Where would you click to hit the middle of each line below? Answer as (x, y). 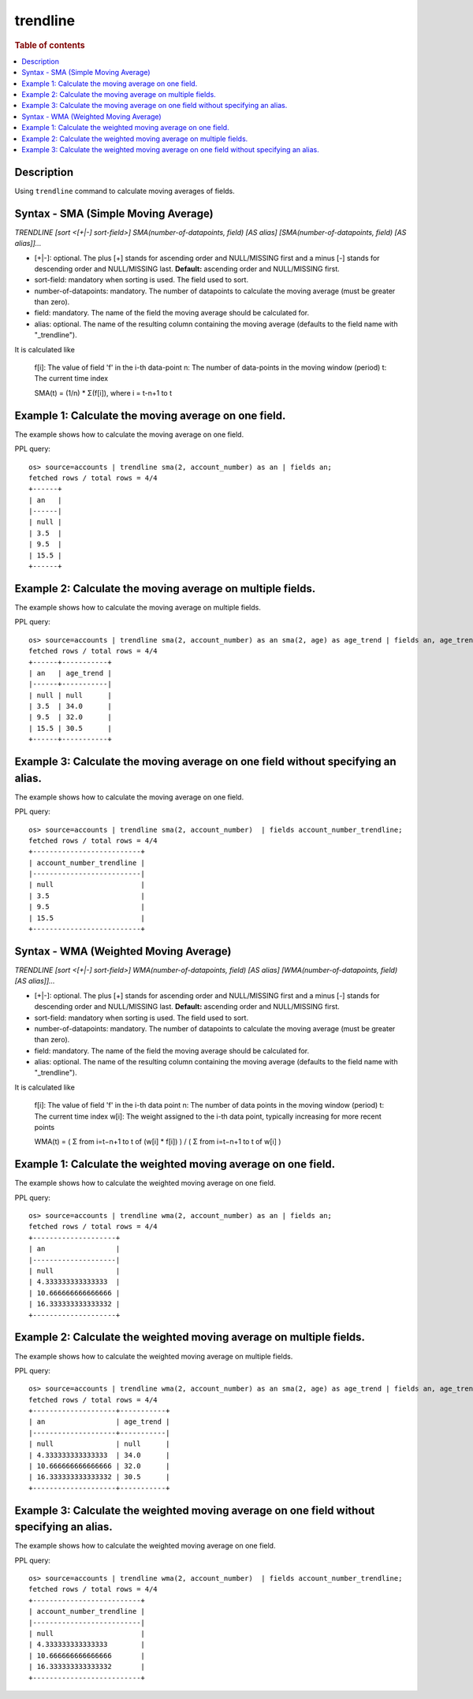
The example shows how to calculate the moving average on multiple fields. (138, 607)
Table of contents (50, 45)
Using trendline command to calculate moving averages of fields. (125, 191)
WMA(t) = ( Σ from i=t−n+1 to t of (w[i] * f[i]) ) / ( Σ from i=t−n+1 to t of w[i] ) (158, 1142)
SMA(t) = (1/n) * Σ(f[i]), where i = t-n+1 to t (103, 393)
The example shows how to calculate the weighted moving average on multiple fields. (154, 1356)
